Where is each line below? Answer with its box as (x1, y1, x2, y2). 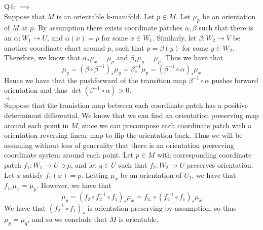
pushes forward (211, 74, 258, 85)
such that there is (199, 22, 253, 33)
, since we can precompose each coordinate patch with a (78, 120, 252, 130)
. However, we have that (36, 180, 111, 190)
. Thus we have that (161, 52, 223, 63)
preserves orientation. (186, 159, 253, 170)
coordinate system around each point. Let (4, 149, 134, 160)
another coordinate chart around (4, 42, 105, 53)
